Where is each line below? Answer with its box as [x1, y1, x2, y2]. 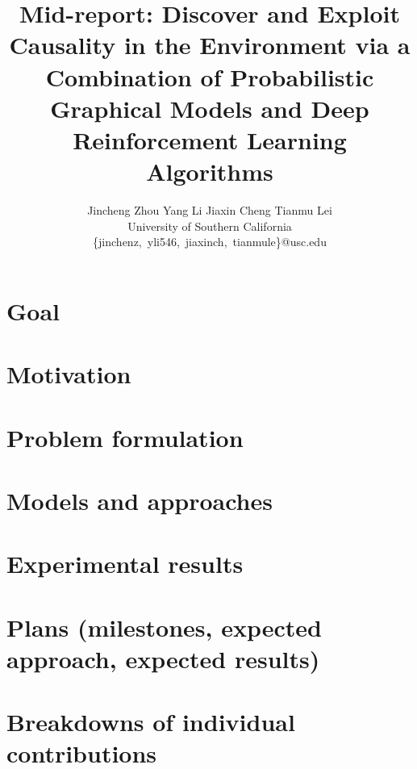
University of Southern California [127, 217, 292, 234]
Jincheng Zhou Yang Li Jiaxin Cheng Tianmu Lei [87, 202, 332, 219]
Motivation [6, 357, 131, 391]
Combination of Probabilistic [45, 60, 374, 93]
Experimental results [6, 547, 244, 580]
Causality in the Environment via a [9, 28, 411, 61]
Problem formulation [6, 420, 244, 453]
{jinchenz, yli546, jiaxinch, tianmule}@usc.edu [93, 233, 327, 250]
